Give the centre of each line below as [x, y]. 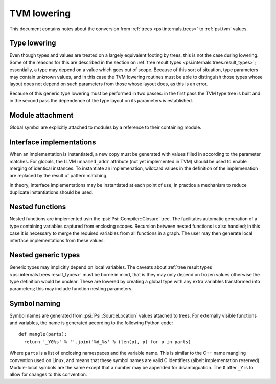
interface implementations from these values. [57, 240]
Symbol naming [35, 303]
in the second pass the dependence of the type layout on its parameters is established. [101, 100]
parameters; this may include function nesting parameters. [71, 288]
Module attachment [41, 115]
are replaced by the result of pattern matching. [59, 175]
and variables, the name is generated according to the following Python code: [91, 323]
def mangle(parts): [43, 334]
